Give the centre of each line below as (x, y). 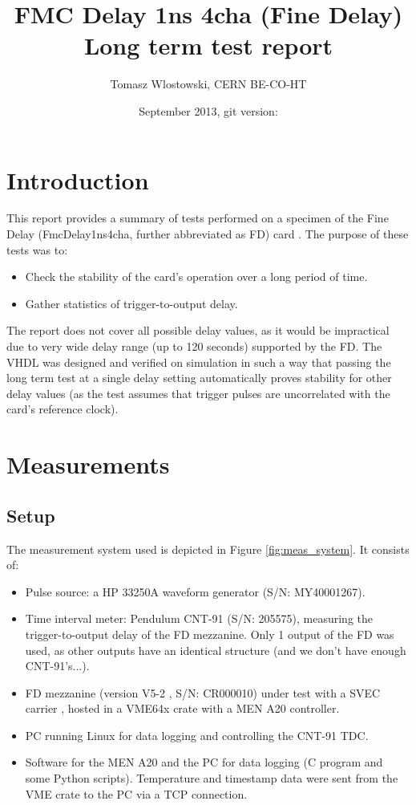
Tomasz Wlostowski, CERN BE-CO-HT (208, 84)
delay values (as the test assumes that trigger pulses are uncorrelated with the (198, 393)
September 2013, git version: (208, 110)
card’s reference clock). (63, 409)
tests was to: (37, 249)
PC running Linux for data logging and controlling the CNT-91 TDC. (197, 735)
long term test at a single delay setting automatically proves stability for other (199, 378)
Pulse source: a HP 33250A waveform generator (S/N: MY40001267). (195, 591)
